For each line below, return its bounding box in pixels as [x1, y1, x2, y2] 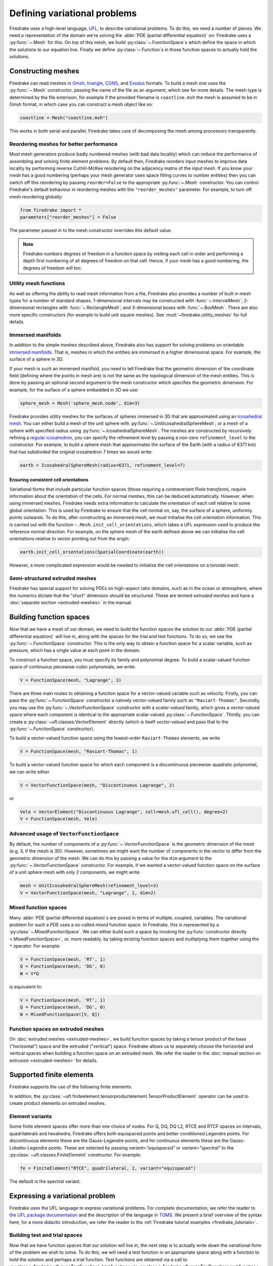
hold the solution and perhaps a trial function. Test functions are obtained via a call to [9, 1256, 188, 1262]
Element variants [9, 1113, 52, 1120]
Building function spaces [9, 613, 90, 621]
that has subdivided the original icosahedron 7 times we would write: [9, 449, 153, 455]
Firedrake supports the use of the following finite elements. [9, 1084, 132, 1090]
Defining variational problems [9, 8, 137, 19]
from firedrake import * [20, 207, 82, 213]
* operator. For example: [9, 943, 61, 949]
